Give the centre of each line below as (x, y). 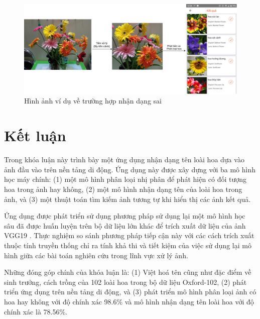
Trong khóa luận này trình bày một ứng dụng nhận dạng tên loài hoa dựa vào (124, 159)
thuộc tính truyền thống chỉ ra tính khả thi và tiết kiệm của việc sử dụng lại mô (128, 245)
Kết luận (35, 135)
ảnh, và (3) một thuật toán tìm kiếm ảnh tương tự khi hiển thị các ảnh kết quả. (127, 199)
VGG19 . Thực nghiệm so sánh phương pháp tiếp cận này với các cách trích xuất (129, 235)
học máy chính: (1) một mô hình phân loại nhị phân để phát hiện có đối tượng (125, 179)
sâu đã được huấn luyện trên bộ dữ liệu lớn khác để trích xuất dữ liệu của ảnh (125, 225)
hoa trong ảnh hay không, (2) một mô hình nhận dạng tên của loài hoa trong (123, 189)
